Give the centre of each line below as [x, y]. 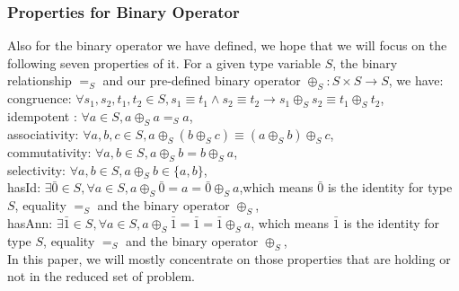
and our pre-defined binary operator [202, 80]
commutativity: [49, 151]
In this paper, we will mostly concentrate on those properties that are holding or [229, 258]
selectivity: [37, 169]
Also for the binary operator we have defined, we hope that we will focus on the [227, 45]
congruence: [40, 98]
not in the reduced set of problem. [101, 276]
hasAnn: [30, 222]
